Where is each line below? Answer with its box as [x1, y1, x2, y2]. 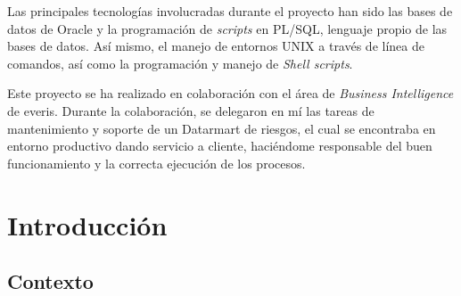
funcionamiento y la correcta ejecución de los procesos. [7, 153, 306, 172]
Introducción [7, 206, 168, 243]
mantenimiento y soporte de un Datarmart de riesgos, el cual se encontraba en [7, 119, 436, 137]
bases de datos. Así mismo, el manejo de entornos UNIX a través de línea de [7, 37, 424, 55]
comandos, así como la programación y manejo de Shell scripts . [7, 53, 353, 72]
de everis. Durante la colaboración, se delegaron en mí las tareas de [7, 101, 375, 119]
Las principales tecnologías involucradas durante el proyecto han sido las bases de [7, 2, 453, 20]
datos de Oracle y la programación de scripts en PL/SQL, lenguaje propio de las [7, 19, 448, 37]
